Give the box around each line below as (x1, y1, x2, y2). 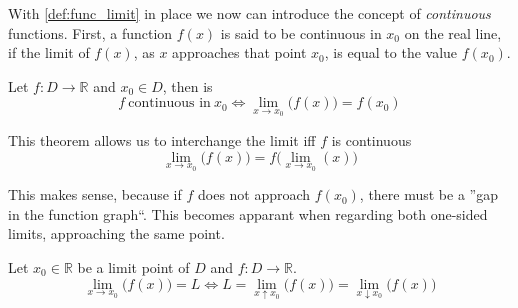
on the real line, (404, 22, 502, 43)
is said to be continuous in (220, 22, 382, 43)
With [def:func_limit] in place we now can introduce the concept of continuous (8, 3, 491, 23)
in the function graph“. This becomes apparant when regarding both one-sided (8, 203, 488, 224)
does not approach (197, 184, 311, 205)
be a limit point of (77, 257, 190, 277)
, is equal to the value (324, 42, 458, 63)
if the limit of (8, 42, 90, 63)
